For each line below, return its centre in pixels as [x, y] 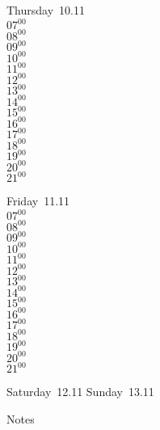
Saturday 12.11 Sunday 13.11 [80, 392]
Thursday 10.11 [46, 10]
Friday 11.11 [38, 201]
